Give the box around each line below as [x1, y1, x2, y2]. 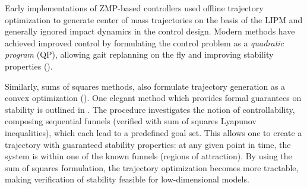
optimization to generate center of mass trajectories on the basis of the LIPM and [5, 13, 303, 26]
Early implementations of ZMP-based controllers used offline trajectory [5, 2, 264, 14]
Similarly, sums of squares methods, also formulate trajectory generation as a [5, 80, 286, 92]
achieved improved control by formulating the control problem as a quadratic [5, 36, 284, 49]
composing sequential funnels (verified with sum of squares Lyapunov [5, 115, 257, 127]
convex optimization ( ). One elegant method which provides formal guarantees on [5, 92, 302, 104]
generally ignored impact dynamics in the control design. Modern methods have [5, 25, 295, 37]
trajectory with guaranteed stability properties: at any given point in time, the [5, 138, 291, 150]
